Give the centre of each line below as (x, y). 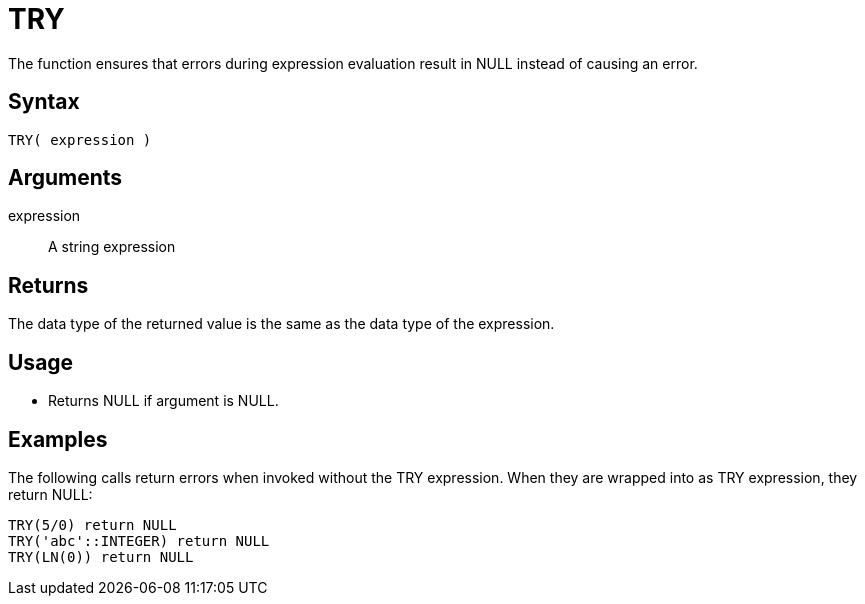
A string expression (112, 247)
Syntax (44, 102)
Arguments (65, 178)
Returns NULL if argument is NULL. (163, 401)
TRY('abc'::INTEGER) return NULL (139, 540)
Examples (58, 439)
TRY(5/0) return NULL (92, 524)
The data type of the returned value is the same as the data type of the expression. (281, 324)
